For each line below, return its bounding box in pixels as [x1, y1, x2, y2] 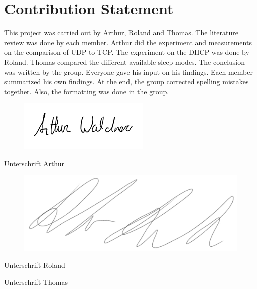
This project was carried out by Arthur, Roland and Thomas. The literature [4, 27, 238, 38]
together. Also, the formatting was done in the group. [4, 86, 169, 96]
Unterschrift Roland [4, 260, 65, 270]
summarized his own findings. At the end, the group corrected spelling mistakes [4, 76, 249, 87]
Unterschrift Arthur [4, 158, 65, 168]
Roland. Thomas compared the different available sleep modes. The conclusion [4, 56, 245, 67]
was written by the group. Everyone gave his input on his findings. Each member [4, 66, 253, 77]
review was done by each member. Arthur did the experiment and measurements [4, 37, 252, 47]
